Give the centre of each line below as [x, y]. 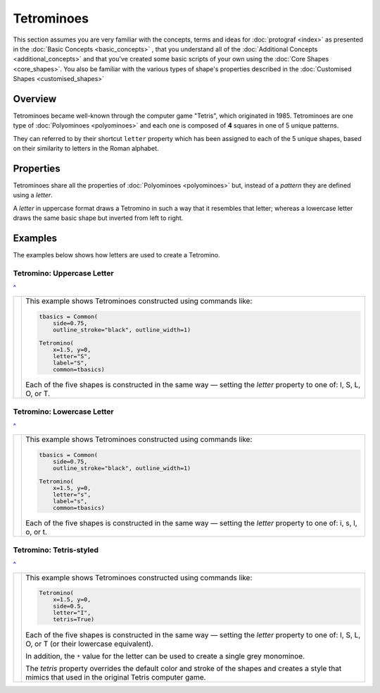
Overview [35, 99]
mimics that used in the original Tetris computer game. [116, 677]
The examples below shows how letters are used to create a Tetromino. [117, 255]
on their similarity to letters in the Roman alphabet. [86, 149]
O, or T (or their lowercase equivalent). [90, 644]
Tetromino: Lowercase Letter [63, 411]
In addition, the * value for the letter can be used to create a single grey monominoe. [165, 656]
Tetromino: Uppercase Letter [63, 273]
